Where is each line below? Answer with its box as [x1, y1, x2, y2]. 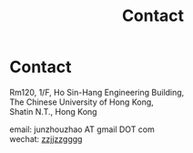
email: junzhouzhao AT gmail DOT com [9, 124, 155, 135]
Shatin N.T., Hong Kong [9, 106, 97, 117]
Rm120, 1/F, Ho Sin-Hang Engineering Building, [9, 87, 185, 97]
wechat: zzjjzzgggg [9, 133, 83, 144]
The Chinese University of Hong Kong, [9, 97, 155, 107]
